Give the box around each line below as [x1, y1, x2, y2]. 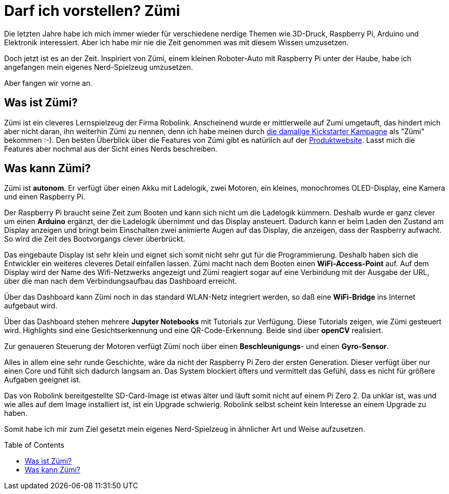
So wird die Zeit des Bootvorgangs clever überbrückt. [4, 234, 185, 244]
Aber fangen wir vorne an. [4, 78, 92, 87]
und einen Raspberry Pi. [4, 192, 85, 202]
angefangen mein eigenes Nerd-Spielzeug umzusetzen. [4, 62, 193, 71]
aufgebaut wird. [4, 301, 58, 310]
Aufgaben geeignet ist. [4, 375, 81, 385]
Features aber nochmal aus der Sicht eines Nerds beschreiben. [4, 144, 218, 153]
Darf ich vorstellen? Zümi [4, 2, 180, 20]
